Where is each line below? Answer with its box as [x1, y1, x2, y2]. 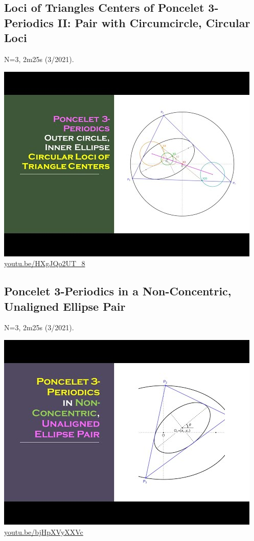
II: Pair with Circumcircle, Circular [57, 14, 250, 30]
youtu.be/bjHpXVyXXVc [4, 526, 83, 537]
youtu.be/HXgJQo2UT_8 [4, 258, 85, 269]
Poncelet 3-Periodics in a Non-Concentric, [4, 283, 232, 299]
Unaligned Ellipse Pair [4, 298, 126, 314]
